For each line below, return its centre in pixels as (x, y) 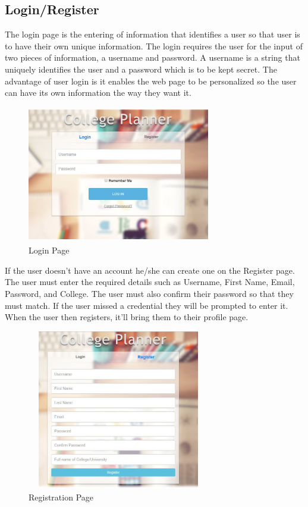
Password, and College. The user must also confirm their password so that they (149, 293)
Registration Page (61, 497)
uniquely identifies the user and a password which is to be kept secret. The (141, 69)
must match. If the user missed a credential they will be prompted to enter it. (147, 305)
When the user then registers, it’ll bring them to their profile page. (127, 317)
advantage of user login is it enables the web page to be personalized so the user (151, 81)
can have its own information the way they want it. (98, 93)
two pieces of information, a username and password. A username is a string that (153, 57)
